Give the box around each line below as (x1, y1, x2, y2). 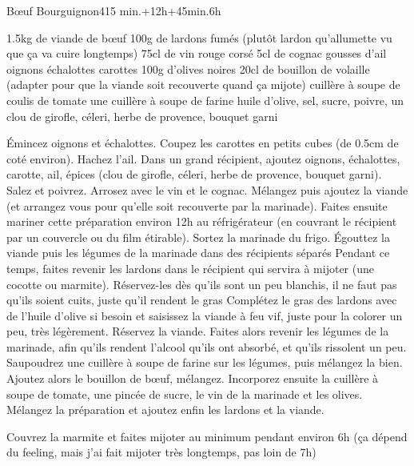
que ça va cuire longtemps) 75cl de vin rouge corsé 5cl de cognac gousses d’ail (6, 45, 387, 62)
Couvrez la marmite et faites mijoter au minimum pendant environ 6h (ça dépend (6, 428, 408, 444)
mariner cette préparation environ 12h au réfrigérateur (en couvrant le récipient (6, 213, 397, 230)
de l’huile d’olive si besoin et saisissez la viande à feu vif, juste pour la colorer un (6, 307, 403, 323)
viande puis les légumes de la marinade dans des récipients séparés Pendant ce (6, 244, 390, 261)
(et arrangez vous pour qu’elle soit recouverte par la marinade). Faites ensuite (6, 197, 388, 214)
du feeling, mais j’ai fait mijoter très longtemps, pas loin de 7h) (6, 444, 316, 460)
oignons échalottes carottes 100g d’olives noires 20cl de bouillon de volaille (6, 60, 370, 77)
